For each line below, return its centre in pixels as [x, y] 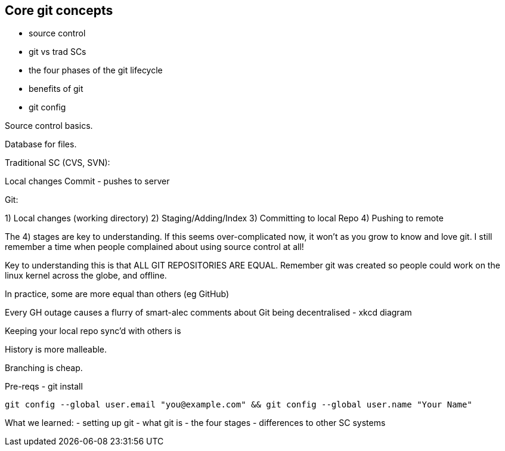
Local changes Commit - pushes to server [87, 181]
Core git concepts [59, 10]
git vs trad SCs [58, 52]
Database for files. [41, 144]
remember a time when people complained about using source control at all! [154, 247]
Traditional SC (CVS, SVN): [58, 163]
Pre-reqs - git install [44, 387]
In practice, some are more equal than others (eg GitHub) [117, 294]
